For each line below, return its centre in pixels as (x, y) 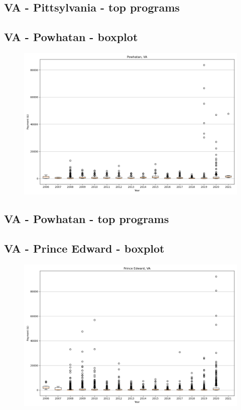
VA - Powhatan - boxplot (71, 37)
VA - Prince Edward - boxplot (84, 248)
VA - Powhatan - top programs (87, 219)
